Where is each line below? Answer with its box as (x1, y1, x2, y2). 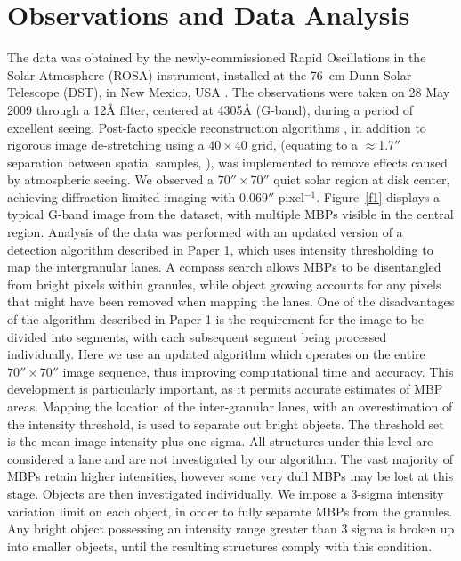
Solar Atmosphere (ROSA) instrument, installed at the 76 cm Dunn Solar (7, 65, 412, 84)
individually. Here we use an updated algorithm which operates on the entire (7, 345, 425, 363)
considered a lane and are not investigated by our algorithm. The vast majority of (7, 449, 453, 467)
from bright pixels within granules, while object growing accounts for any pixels (7, 274, 441, 293)
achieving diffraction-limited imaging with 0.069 (7, 187, 268, 206)
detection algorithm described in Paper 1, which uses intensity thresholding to (7, 240, 433, 258)
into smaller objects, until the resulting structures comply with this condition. (7, 536, 433, 555)
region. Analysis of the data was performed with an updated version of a (7, 223, 403, 241)
